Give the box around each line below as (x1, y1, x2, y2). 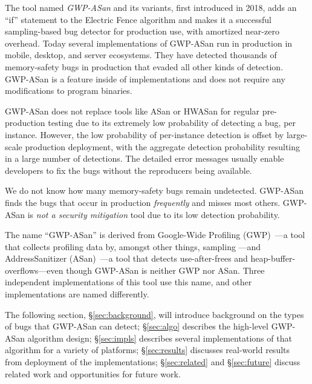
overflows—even (5, 263, 63, 276)
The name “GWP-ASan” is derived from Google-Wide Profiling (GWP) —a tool (5, 228, 305, 241)
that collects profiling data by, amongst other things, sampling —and (5, 240, 261, 253)
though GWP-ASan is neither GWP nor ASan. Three (66, 263, 265, 276)
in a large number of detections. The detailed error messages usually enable (5, 152, 284, 165)
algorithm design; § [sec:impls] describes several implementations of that (27, 331, 292, 344)
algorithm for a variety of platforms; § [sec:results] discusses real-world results (5, 343, 290, 356)
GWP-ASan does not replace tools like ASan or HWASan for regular (5, 104, 260, 117)
